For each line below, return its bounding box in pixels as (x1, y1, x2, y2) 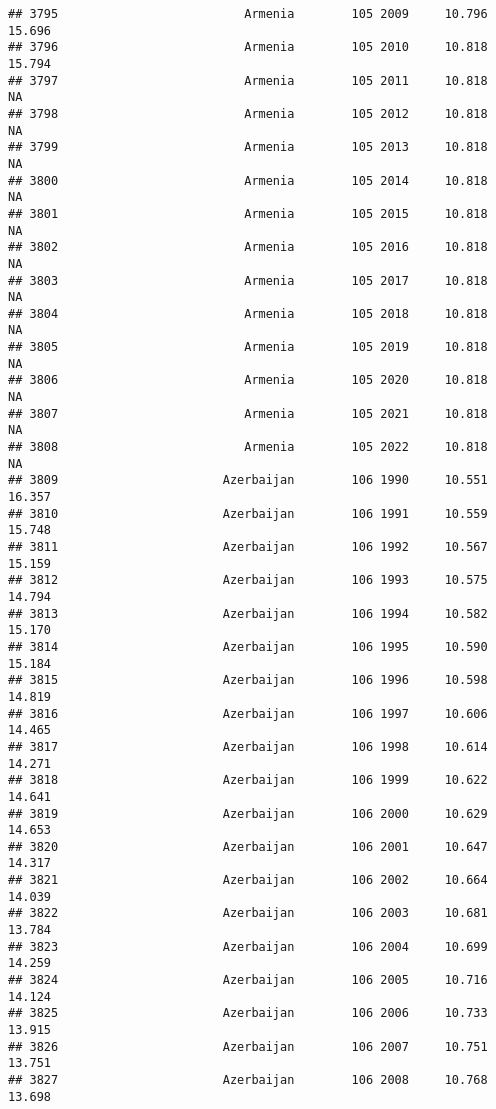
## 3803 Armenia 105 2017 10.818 (8, 273, 488, 288)
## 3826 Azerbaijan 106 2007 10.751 (8, 1039, 488, 1054)
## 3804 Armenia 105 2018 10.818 (8, 306, 488, 321)
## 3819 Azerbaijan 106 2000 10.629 (8, 806, 488, 821)
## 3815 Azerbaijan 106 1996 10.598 (8, 673, 488, 688)
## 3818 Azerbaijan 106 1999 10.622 (8, 773, 488, 788)
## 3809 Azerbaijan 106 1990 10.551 (8, 473, 488, 488)
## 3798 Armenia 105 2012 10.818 (8, 106, 488, 121)
